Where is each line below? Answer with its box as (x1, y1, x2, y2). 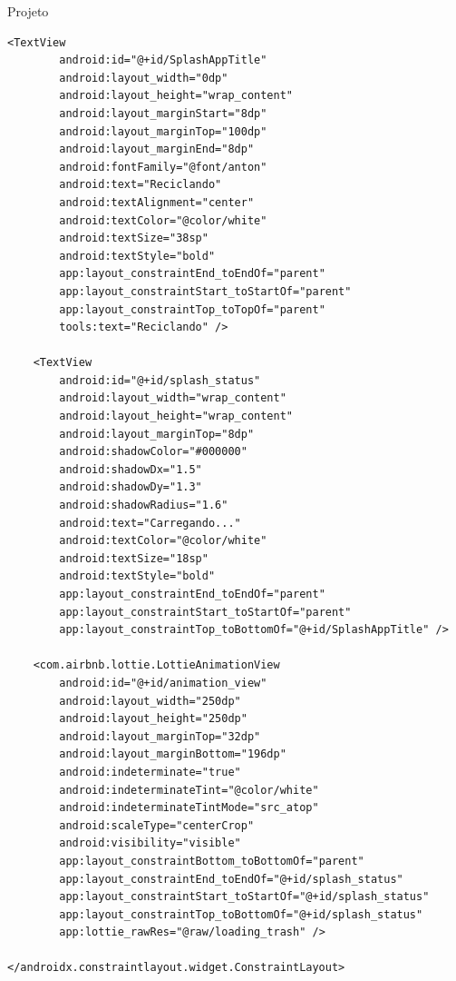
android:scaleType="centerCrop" (59, 818, 255, 832)
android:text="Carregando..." (59, 516, 241, 530)
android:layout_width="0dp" (59, 71, 228, 84)
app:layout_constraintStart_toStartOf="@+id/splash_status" (59, 890, 430, 904)
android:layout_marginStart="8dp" (59, 106, 267, 120)
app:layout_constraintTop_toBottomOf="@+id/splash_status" (59, 907, 423, 921)
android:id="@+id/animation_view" (59, 676, 267, 689)
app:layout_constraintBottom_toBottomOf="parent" (59, 854, 364, 867)
